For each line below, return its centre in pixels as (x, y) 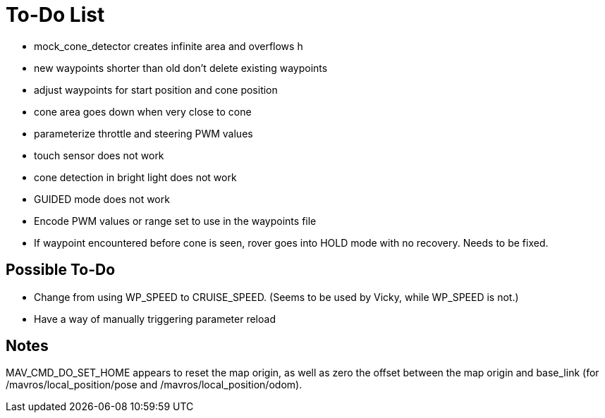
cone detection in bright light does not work (135, 177)
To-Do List (55, 15)
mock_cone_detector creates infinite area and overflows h (169, 46)
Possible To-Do (61, 270)
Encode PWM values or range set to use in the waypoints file (175, 221)
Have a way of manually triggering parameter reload (155, 319)
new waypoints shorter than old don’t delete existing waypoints (181, 68)
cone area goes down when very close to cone (143, 111)
